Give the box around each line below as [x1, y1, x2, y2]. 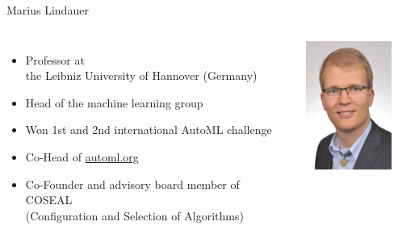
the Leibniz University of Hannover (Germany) [25, 67, 258, 84]
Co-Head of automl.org [25, 148, 139, 165]
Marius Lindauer [6, 2, 89, 18]
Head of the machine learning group [25, 94, 203, 111]
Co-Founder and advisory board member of [25, 175, 240, 192]
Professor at [25, 51, 85, 68]
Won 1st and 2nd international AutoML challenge [25, 121, 272, 138]
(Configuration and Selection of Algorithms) [25, 207, 244, 224]
